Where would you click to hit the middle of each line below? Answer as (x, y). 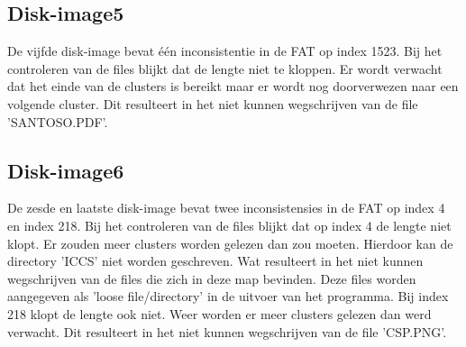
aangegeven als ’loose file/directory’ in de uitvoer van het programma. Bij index (228, 296)
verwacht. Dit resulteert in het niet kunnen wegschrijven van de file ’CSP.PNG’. (227, 331)
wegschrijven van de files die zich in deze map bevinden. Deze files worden (212, 278)
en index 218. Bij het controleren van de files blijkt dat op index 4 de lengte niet (229, 225)
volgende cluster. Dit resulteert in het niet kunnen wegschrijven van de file (213, 103)
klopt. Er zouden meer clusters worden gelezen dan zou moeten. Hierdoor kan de (230, 243)
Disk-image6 (66, 170)
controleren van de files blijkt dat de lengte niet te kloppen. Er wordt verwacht (225, 68)
